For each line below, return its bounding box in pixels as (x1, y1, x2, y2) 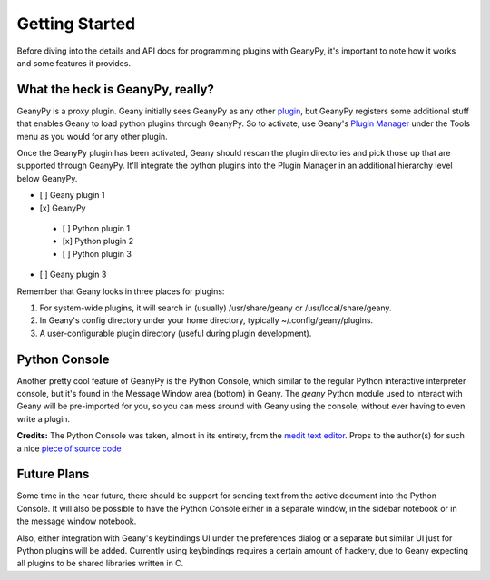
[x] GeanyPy (39, 202, 86, 213)
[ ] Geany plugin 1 (39, 190, 105, 201)
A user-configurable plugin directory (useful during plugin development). (39, 328, 312, 339)
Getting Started (16, 14, 136, 34)
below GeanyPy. (16, 172, 78, 183)
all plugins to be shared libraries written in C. (16, 558, 184, 569)
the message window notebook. (16, 516, 137, 526)
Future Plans (16, 467, 90, 482)
